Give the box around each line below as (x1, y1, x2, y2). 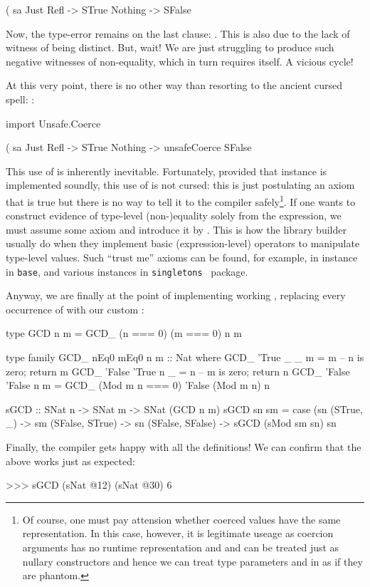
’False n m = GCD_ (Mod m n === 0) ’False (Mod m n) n (6, 378, 270, 393)
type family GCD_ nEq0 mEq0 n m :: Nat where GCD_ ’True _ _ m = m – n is (6, 350, 364, 364)
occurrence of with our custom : (6, 301, 144, 316)
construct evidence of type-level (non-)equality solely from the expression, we (6, 208, 342, 223)
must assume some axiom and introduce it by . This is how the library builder (6, 222, 347, 237)
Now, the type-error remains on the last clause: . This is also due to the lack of (6, 26, 350, 41)
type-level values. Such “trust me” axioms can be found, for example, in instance (6, 249, 358, 264)
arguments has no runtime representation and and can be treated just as (22, 539, 339, 554)
